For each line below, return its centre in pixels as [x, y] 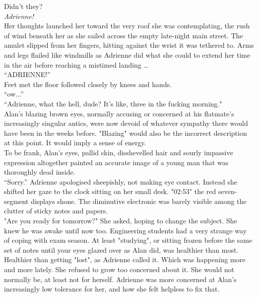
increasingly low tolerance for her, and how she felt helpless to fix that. [112, 289]
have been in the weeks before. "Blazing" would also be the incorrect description [126, 133]
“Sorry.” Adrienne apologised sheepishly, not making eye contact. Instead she [121, 181]
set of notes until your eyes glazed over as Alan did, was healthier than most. [121, 249]
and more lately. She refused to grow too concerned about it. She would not [119, 269]
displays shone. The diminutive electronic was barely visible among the [139, 201]
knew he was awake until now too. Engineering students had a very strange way [126, 230]
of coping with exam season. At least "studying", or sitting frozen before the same [128, 240]
